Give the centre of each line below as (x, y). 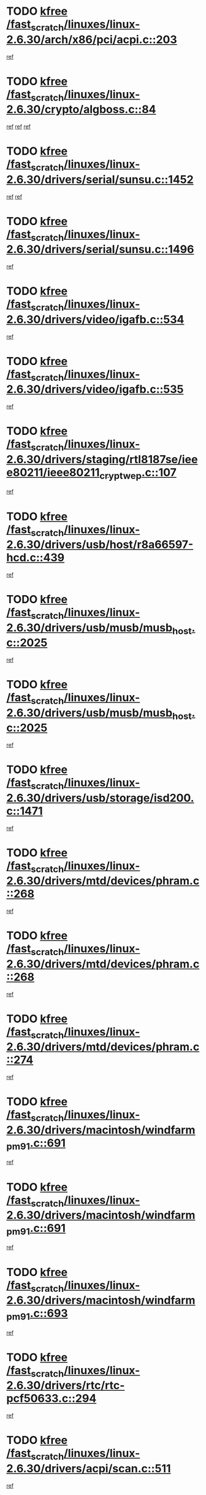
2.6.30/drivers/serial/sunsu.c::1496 (100, 249)
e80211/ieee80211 (53, 472)
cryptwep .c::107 (138, 473)
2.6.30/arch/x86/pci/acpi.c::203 (92, 40)
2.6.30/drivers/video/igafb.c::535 (95, 389)
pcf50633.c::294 (51, 1398)
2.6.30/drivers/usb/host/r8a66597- (100, 545)
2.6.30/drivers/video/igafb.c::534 (95, 319)
